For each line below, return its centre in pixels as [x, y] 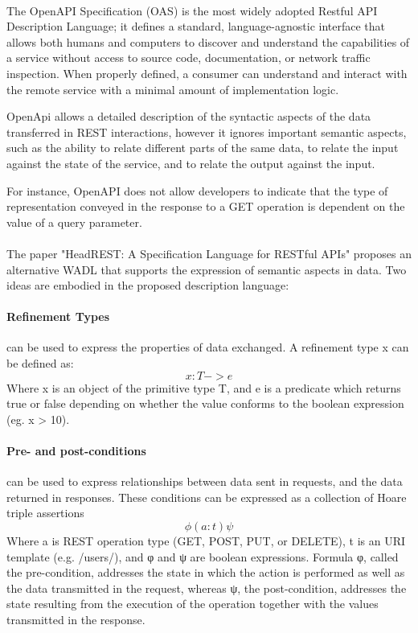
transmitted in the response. [76, 619]
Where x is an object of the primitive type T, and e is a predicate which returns [204, 387]
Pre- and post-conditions [76, 451]
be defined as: [40, 363]
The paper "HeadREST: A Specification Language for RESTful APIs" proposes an [209, 253]
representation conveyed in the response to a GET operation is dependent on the [206, 206]
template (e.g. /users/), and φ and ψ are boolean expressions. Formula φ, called [203, 556]
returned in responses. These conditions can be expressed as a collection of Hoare [207, 497]
